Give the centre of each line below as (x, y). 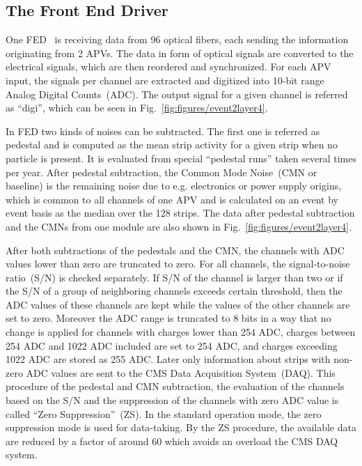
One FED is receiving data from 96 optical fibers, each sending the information (177, 39)
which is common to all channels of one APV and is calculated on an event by (172, 199)
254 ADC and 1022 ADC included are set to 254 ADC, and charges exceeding (172, 345)
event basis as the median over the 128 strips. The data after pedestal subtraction (180, 213)
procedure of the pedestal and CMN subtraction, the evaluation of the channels (175, 386)
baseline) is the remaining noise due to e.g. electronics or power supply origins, (174, 186)
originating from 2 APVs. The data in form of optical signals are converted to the (180, 53)
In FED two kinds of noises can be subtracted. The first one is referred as (163, 131)
